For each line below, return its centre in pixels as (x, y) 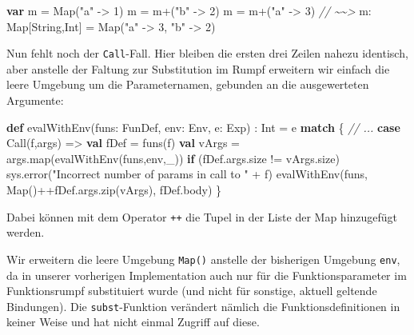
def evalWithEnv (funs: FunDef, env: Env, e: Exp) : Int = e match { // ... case (203, 127)
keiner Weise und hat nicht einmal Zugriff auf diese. (133, 322)
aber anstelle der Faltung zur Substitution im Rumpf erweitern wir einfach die (198, 68)
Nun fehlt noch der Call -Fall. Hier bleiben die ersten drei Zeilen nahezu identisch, (207, 53)
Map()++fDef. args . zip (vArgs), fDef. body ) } (114, 189)
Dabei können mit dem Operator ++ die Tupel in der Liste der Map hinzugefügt (202, 216)
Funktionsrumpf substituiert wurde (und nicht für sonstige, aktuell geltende (192, 291)
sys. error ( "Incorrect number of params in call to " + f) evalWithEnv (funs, (187, 174)
